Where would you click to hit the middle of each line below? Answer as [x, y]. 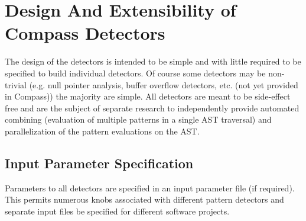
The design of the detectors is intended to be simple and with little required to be [153, 61]
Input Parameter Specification [99, 163]
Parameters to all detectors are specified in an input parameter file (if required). [150, 188]
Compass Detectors [85, 33]
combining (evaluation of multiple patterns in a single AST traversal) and [138, 119]
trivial [16, 84]
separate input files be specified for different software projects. [117, 211]
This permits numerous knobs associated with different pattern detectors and [144, 199]
